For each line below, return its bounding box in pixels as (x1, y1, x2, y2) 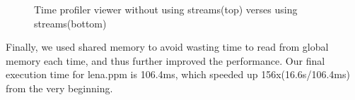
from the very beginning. (6, 80, 113, 95)
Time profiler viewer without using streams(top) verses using (34, 2, 298, 16)
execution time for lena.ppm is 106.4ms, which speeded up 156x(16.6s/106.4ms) (6, 67, 350, 82)
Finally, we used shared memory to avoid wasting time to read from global (6, 39, 329, 54)
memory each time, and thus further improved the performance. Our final (6, 53, 325, 68)
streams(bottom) (34, 15, 107, 30)
